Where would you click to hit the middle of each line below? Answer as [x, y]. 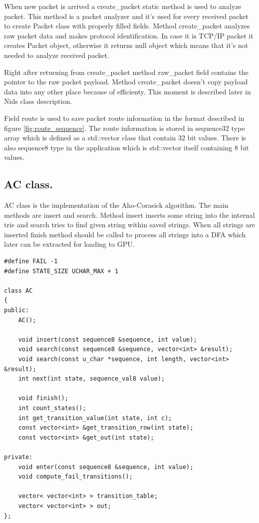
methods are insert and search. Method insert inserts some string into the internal [129, 215]
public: [17, 310]
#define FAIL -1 [31, 261]
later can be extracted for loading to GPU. [69, 244]
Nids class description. [38, 101]
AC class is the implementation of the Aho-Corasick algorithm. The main [116, 205]
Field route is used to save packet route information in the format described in [124, 118]
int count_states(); [52, 408]
